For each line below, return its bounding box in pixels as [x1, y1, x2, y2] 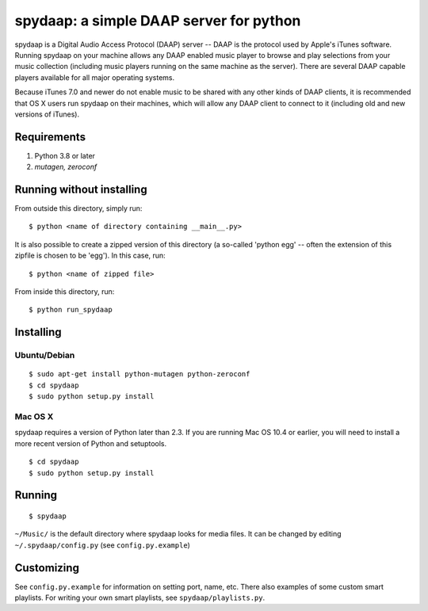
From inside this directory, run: [14, 287, 115, 296]
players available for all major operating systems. [14, 72, 175, 82]
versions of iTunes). [14, 109, 79, 119]
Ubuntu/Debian [14, 349, 75, 361]
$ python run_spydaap [29, 305, 113, 315]
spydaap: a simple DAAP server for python [14, 12, 301, 29]
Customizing [14, 561, 79, 575]
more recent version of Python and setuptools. [14, 438, 167, 448]
